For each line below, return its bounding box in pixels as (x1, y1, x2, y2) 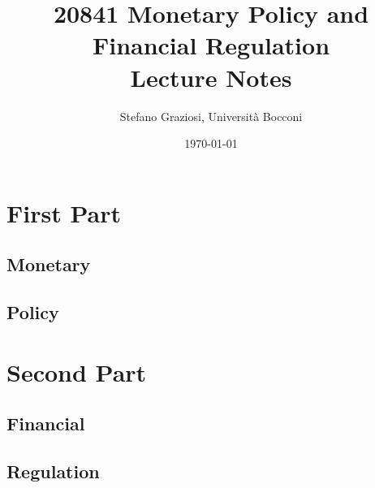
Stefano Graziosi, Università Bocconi (119, 107, 303, 124)
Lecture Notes (130, 60, 292, 93)
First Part (6, 196, 121, 229)
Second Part (6, 355, 147, 388)
